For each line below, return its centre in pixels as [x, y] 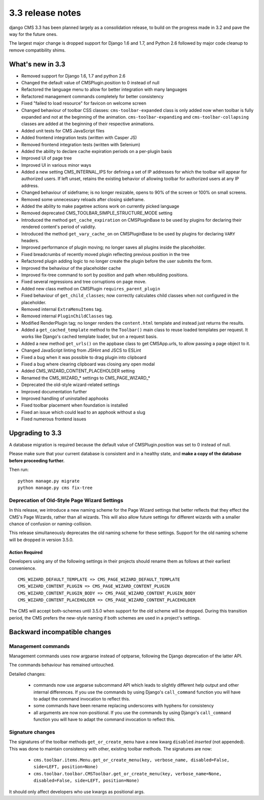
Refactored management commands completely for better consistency [92, 96]
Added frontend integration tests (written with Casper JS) [79, 138]
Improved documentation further [54, 391]
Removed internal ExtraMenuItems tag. [62, 309]
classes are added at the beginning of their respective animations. [88, 124]
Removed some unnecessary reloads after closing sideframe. [83, 199]
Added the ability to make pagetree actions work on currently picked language [100, 206]
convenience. [23, 568]
